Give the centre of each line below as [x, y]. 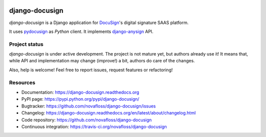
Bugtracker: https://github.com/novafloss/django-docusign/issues [89, 106]
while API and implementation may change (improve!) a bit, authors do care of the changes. [102, 61]
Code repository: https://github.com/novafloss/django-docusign [87, 120]
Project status [26, 44]
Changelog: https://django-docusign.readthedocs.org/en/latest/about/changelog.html [109, 113]
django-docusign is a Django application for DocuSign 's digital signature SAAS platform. [99, 23]
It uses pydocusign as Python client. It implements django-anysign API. [81, 31]
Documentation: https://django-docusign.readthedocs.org [80, 92]
